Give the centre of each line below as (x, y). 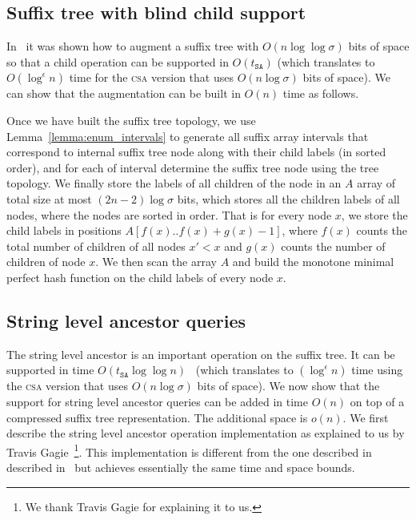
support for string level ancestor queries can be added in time (157, 401)
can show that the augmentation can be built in (124, 93)
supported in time (50, 370)
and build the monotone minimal (313, 262)
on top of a (377, 401)
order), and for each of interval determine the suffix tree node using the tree (193, 167)
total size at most (49, 198)
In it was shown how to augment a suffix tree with (133, 46)
